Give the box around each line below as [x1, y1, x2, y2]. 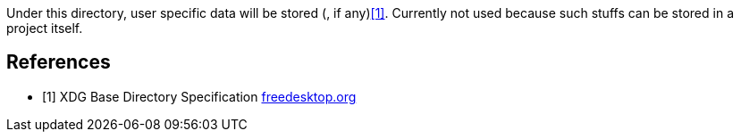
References [6, 51, 111, 74]
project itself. [6, 20, 83, 36]
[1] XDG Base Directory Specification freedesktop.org [42, 88, 357, 104]
